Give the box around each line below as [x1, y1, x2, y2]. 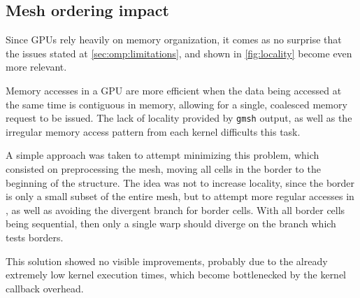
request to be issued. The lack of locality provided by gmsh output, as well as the [6, 111, 352, 125]
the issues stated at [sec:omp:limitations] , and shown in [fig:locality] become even [6, 45, 352, 60]
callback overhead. [6, 281, 84, 295]
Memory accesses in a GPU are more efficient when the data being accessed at [6, 83, 342, 97]
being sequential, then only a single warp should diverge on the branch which [6, 216, 336, 231]
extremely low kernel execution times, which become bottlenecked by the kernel [6, 267, 347, 282]
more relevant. [6, 59, 67, 74]
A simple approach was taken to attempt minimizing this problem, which [6, 148, 319, 162]
